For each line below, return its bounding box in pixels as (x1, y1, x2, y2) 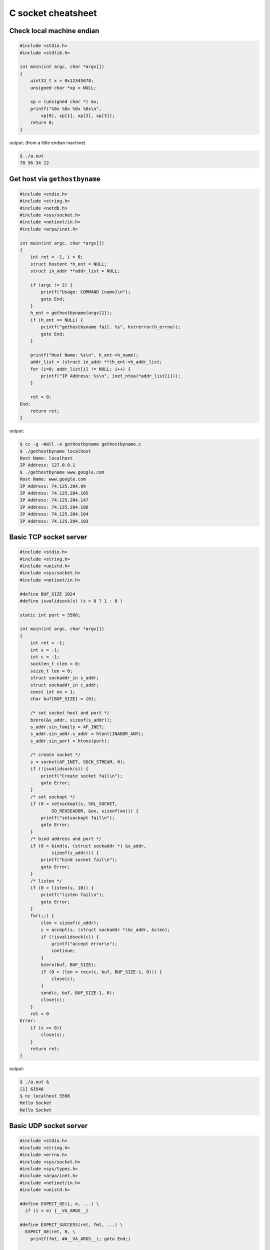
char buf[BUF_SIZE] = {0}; (30, 696, 97, 702)
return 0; (30, 120, 54, 125)
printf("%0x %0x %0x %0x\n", (30, 105, 102, 111)
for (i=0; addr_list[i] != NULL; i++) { (30, 366, 131, 372)
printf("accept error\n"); (51, 941, 117, 947)
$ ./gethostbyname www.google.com (19, 469, 104, 475)
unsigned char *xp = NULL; (30, 85, 97, 90)
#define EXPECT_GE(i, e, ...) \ (19, 1200, 99, 1206)
